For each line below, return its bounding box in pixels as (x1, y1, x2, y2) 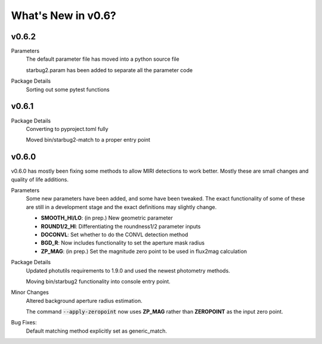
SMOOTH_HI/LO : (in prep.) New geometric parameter (41, 214, 173, 221)
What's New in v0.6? (11, 9, 116, 22)
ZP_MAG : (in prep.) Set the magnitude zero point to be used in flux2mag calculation (41, 248, 247, 255)
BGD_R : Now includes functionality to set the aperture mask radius (41, 239, 205, 246)
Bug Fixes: (11, 319, 37, 326)
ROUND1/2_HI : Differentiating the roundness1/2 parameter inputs (41, 223, 201, 230)
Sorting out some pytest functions (26, 86, 110, 93)
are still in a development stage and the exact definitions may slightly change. (26, 203, 217, 211)
